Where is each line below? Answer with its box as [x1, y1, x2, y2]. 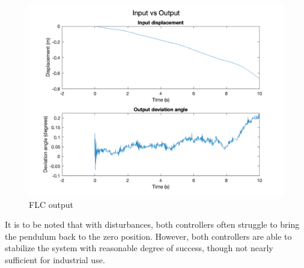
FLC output [29, 198, 73, 210]
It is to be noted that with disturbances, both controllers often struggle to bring [5, 218, 300, 231]
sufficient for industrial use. [5, 253, 105, 266]
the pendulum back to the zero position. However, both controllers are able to [5, 230, 292, 242]
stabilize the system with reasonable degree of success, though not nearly [5, 242, 273, 254]
